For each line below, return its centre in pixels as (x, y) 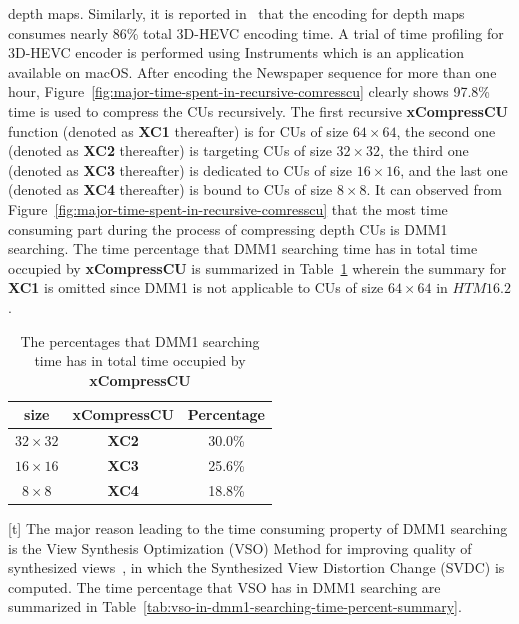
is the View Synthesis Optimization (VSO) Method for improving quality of (240, 547)
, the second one (446, 130)
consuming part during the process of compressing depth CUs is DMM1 (228, 228)
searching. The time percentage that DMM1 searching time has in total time (243, 248)
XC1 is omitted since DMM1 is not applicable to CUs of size (196, 287)
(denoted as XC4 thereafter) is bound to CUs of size (170, 189)
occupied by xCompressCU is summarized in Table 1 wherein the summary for (257, 267)
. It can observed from (434, 189)
